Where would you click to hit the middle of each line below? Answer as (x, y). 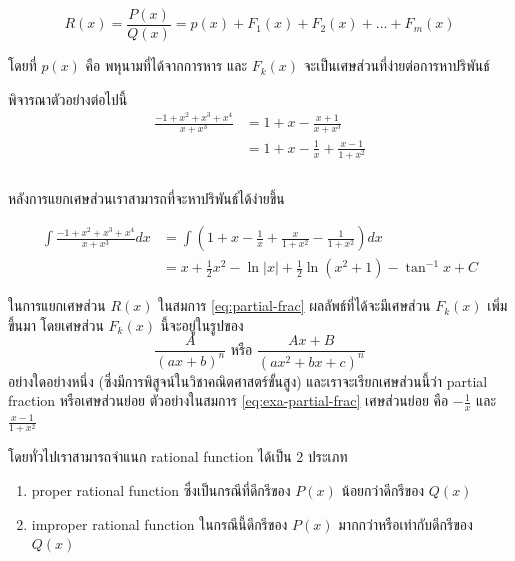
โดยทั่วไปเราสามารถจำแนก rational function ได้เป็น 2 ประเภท (178, 456)
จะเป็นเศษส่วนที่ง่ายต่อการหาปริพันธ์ (396, 65)
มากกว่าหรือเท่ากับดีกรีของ (405, 523)
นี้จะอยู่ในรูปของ (202, 324)
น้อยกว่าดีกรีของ (383, 490)
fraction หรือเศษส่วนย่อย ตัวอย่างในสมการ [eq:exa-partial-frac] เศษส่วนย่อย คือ (228, 400)
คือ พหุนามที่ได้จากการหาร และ (166, 65)
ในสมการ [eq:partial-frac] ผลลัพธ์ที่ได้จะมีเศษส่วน (294, 305)
